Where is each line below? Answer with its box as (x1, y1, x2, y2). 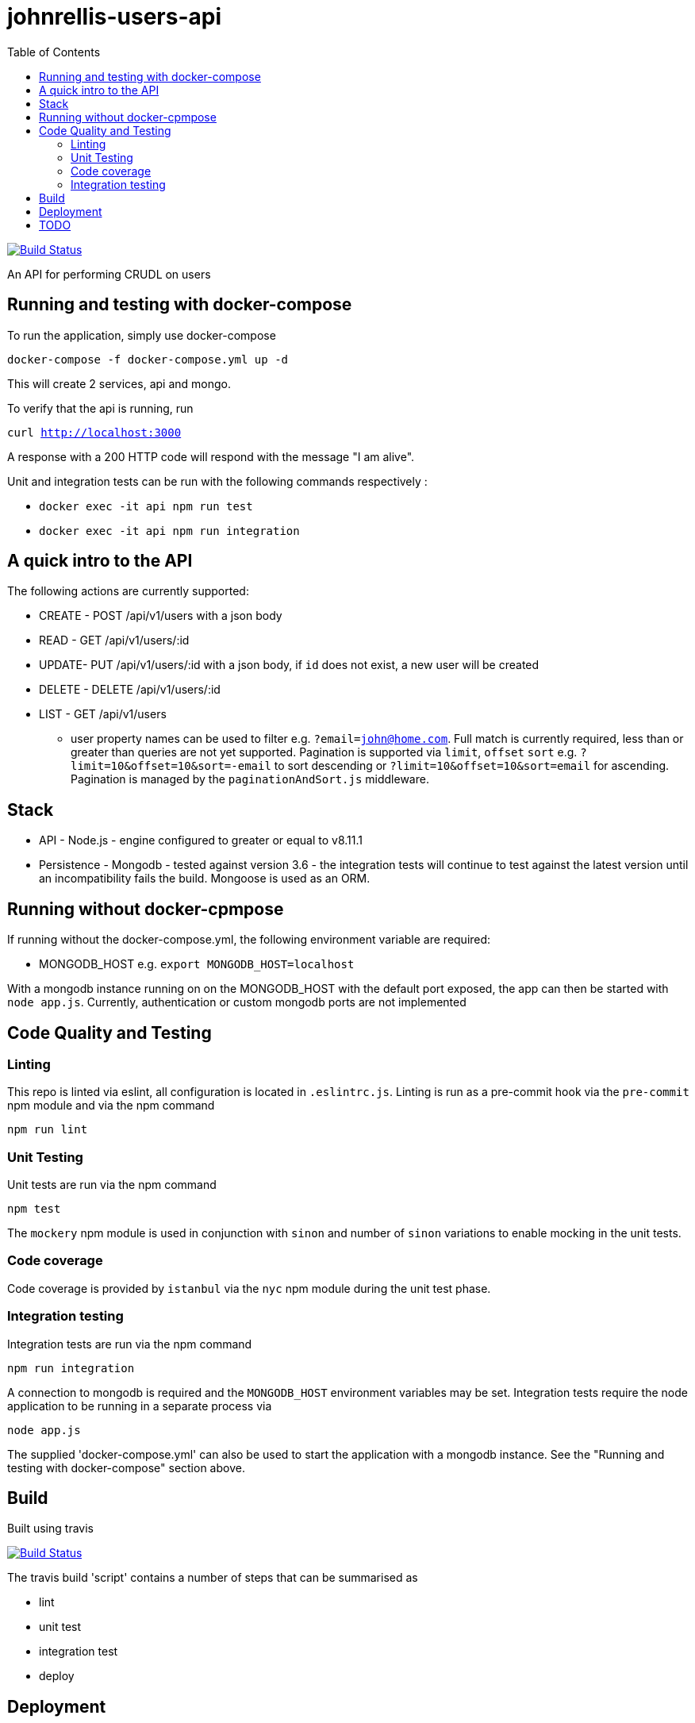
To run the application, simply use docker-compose (7, 328, 276, 342)
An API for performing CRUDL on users (7, 267, 211, 281)
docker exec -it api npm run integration (39, 524, 300, 537)
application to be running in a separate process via (7, 1398, 272, 1413)
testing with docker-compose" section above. (7, 1460, 245, 1475)
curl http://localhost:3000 (7, 425, 182, 439)
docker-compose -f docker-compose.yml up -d (7, 352, 289, 366)
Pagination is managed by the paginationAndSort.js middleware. (71, 772, 429, 787)
